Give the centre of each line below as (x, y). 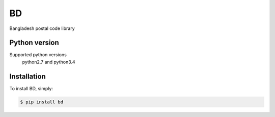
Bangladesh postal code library (42, 28)
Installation (28, 76)
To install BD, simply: (31, 88)
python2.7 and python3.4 (49, 62)
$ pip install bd (42, 102)
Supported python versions (38, 55)
